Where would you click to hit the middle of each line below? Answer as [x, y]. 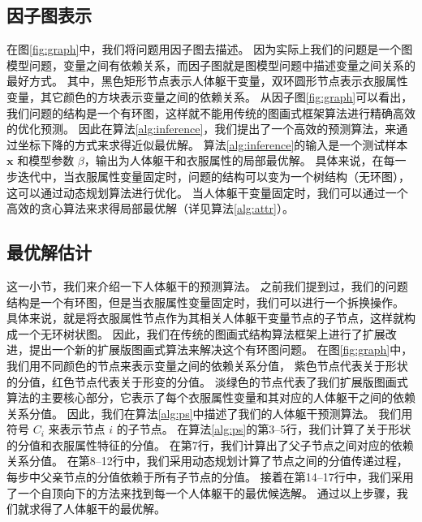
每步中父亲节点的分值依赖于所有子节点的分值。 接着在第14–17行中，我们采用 [210, 477]
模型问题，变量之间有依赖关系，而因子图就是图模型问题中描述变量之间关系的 [211, 65]
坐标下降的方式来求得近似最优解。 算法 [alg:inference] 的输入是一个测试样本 [213, 144]
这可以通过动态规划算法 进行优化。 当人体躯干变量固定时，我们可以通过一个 [207, 192]
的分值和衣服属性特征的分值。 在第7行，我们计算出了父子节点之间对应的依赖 [210, 444]
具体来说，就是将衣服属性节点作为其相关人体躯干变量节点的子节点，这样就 [205, 318]
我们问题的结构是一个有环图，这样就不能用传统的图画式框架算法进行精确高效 [211, 112]
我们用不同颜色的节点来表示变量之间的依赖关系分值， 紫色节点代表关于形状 [207, 365]
